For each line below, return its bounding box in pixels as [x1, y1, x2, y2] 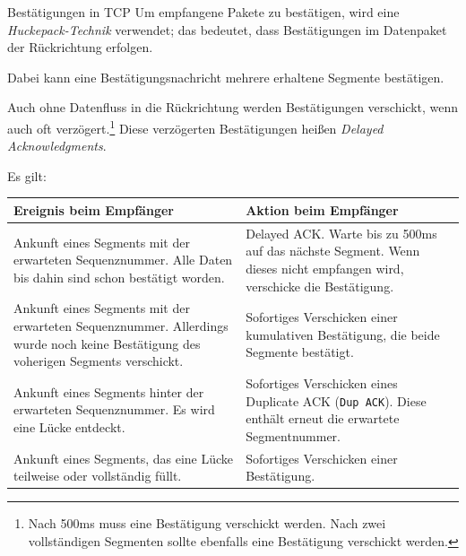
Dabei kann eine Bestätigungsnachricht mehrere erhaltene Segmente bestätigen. [7, 67, 444, 86]
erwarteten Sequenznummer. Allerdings [13, 316, 229, 334]
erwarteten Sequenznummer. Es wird [13, 400, 215, 419]
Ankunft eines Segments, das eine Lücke [13, 448, 234, 467]
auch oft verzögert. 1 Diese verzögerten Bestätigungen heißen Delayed [7, 116, 384, 137]
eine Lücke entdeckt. [13, 418, 125, 437]
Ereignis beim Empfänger [13, 200, 174, 219]
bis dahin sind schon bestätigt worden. [13, 267, 225, 286]
